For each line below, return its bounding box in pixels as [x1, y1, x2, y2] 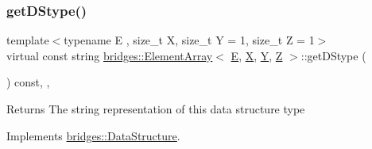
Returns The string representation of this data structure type [6, 101, 305, 117]
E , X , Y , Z [231, 47, 283, 63]
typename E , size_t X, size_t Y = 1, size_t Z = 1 [64, 32, 315, 48]
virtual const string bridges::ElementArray [6, 47, 213, 63]
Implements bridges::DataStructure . [6, 127, 180, 143]
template [6, 32, 49, 48]
